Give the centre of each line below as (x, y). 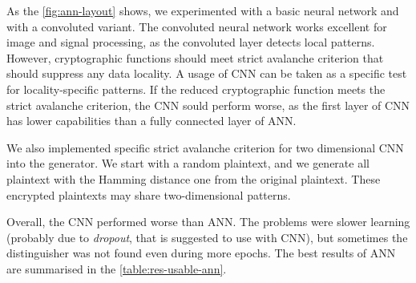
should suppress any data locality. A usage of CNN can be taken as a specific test (207, 73)
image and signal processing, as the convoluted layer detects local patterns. (191, 42)
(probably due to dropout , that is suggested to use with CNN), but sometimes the (207, 237)
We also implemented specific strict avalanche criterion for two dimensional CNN (205, 147)
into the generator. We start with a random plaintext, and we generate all (188, 163)
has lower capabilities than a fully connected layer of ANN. (151, 121)
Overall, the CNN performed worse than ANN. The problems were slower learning (208, 222)
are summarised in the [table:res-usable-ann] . (117, 268)
